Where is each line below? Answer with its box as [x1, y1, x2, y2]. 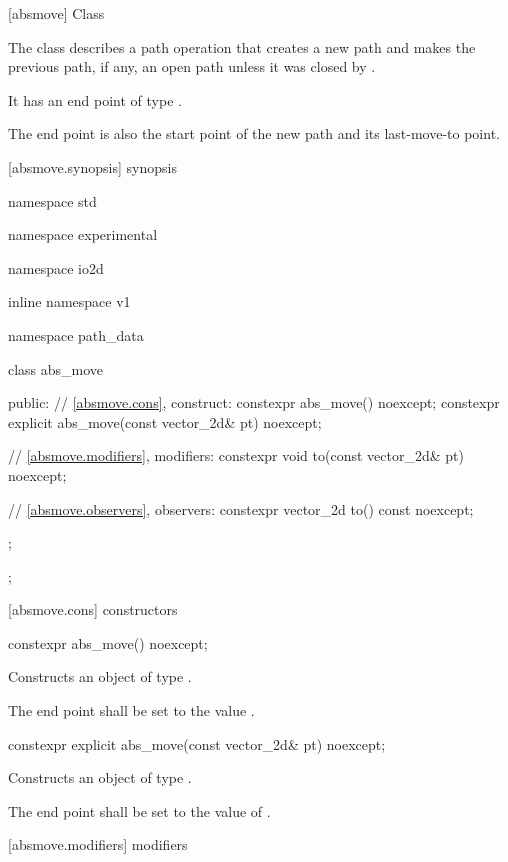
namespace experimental [8, 224, 158, 245]
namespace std [8, 190, 97, 211]
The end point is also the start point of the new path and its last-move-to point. [8, 123, 500, 144]
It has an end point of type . [8, 89, 182, 110]
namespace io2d [8, 257, 104, 278]
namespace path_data [8, 324, 144, 345]
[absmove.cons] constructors [8, 599, 178, 620]
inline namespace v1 [8, 291, 131, 312]
